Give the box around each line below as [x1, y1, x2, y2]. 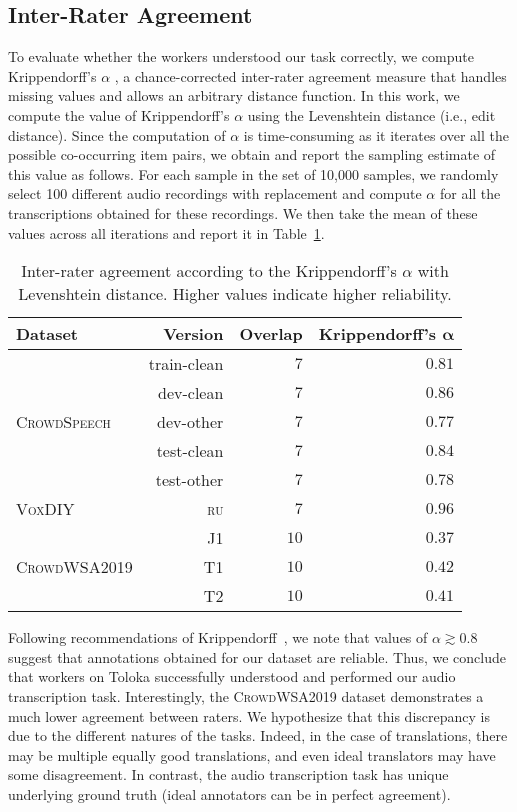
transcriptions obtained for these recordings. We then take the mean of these [8, 202, 478, 223]
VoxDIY [16, 497, 75, 521]
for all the [439, 183, 501, 204]
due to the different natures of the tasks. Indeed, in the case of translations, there [8, 725, 508, 746]
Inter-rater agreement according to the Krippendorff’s [21, 259, 397, 283]
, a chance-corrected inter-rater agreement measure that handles [114, 65, 507, 86]
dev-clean [158, 381, 224, 405]
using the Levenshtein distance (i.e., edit [247, 104, 496, 125]
